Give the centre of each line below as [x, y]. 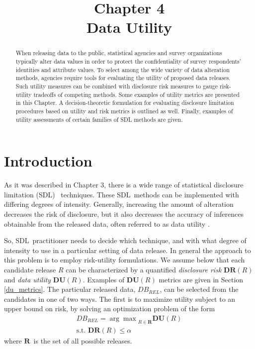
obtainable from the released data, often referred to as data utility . [107, 223]
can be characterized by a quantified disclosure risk [144, 269]
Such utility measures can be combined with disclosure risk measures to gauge [117, 86]
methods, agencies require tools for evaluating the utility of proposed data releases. [123, 78]
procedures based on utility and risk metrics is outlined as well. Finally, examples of [124, 111]
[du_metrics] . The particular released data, [70, 289]
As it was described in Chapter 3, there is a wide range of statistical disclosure [124, 185]
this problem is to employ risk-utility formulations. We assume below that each [125, 260]
